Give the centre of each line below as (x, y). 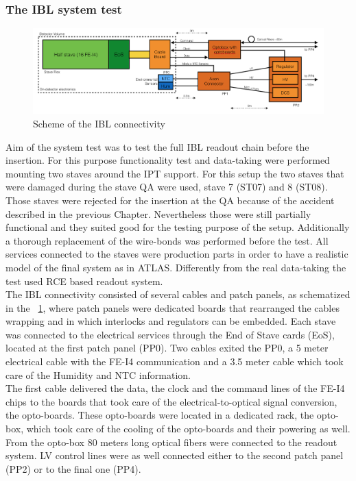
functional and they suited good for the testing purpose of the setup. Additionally (178, 227)
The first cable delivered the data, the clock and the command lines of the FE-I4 (175, 388)
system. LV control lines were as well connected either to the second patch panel (175, 455)
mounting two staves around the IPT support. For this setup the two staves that (175, 173)
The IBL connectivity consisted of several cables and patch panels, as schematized (178, 294)
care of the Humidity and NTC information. (98, 374)
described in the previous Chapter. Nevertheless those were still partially (158, 213)
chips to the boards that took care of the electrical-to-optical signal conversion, (171, 401)
